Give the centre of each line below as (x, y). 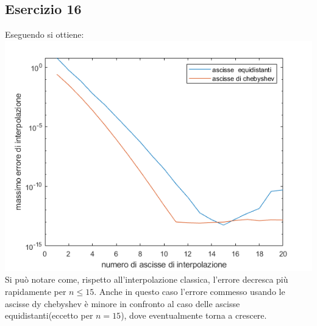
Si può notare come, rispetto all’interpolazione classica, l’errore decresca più (147, 279)
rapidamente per (36, 291)
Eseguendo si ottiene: (45, 34)
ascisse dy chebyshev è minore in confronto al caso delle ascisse (123, 303)
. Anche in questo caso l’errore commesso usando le (190, 291)
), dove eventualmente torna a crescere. (194, 315)
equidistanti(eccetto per (49, 315)
